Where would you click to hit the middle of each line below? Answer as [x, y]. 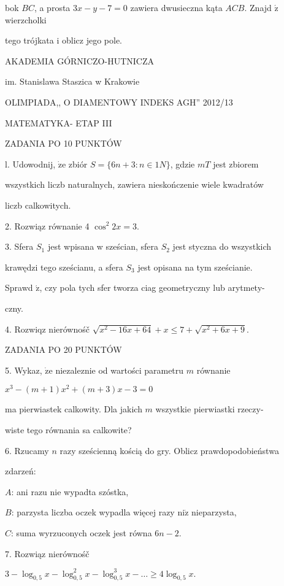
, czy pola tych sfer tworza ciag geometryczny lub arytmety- [152, 287]
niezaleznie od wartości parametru [120, 370]
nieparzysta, [214, 512]
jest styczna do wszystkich [222, 246]
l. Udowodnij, [30, 164]
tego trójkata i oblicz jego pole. [63, 40]
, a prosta [52, 7]
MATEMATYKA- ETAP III [59, 122]
